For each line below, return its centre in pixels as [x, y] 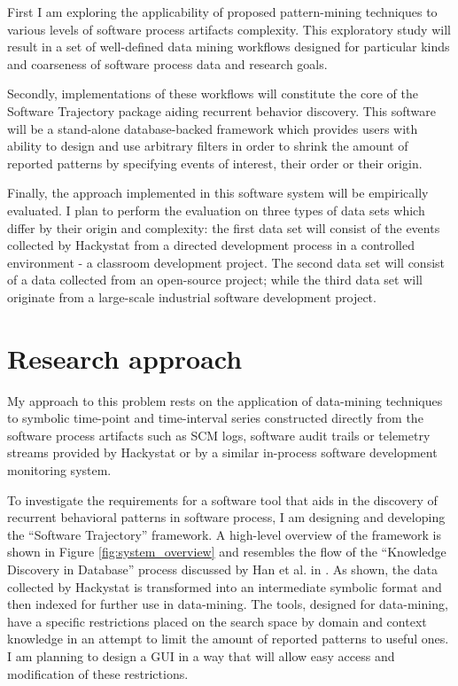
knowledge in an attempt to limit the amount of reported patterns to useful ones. [228, 639]
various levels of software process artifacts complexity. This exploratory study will [229, 29]
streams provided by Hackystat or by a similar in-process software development [222, 452]
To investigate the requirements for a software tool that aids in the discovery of [222, 499]
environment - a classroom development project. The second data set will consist [226, 262]
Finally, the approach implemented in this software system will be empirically [218, 193]
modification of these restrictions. [98, 673]
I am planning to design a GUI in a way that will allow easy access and [201, 655]
